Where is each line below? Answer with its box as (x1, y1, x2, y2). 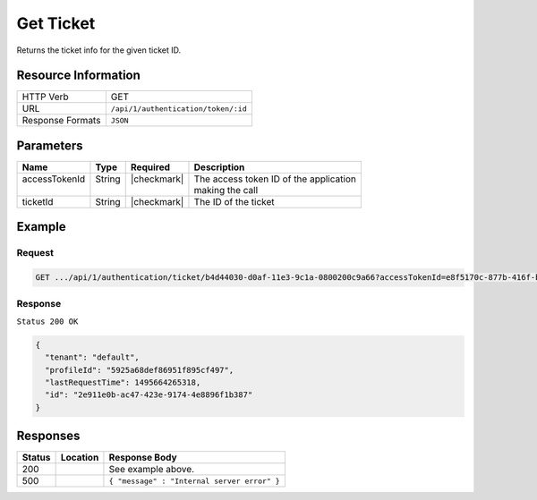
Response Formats (21, 114, 101, 127)
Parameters (16, 138, 83, 153)
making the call (193, 183, 259, 196)
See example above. (108, 463, 195, 476)
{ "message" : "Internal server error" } (108, 476, 281, 486)
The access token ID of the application (193, 173, 357, 185)
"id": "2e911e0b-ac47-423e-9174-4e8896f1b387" (45, 390, 253, 400)
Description (193, 161, 245, 174)
